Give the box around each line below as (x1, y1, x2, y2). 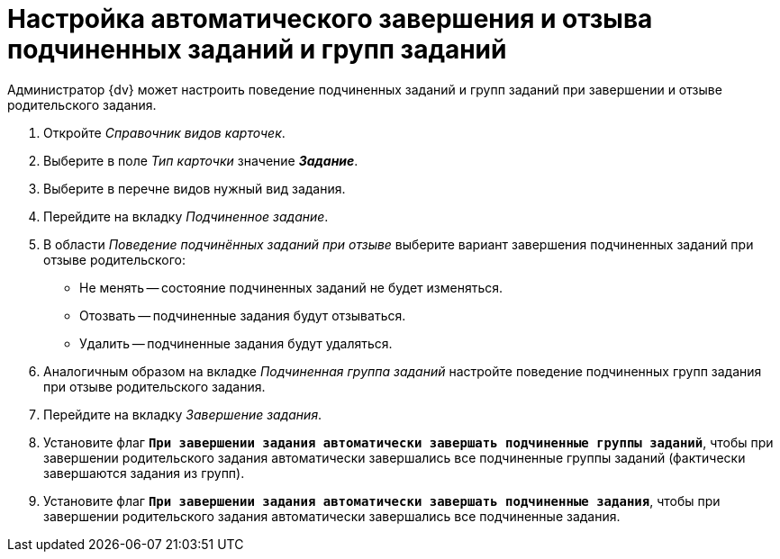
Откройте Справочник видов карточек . (43, 124, 286, 140)
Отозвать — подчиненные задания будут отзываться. (79, 307, 406, 323)
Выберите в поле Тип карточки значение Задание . (43, 152, 358, 168)
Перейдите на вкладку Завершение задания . (43, 406, 322, 422)
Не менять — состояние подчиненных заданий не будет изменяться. (79, 279, 503, 295)
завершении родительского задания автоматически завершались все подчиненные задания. (43, 508, 621, 524)
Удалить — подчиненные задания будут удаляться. (79, 335, 393, 351)
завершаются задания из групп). (43, 464, 245, 481)
